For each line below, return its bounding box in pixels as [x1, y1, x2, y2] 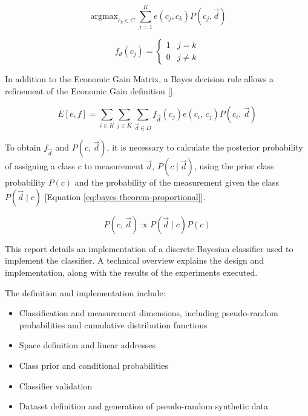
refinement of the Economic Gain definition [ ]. [5, 84, 175, 97]
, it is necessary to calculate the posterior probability [106, 141, 303, 154]
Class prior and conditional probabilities [19, 359, 168, 371]
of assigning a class [5, 160, 75, 172]
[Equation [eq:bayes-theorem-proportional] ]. [44, 190, 206, 203]
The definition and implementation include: [5, 286, 166, 299]
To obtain [5, 141, 41, 154]
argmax [90, 11, 118, 21]
